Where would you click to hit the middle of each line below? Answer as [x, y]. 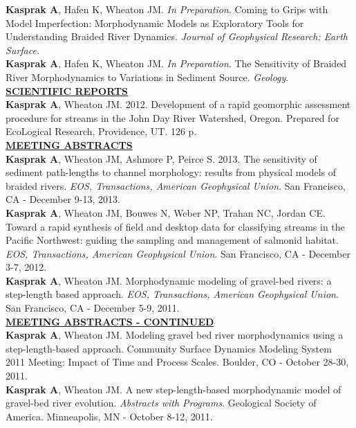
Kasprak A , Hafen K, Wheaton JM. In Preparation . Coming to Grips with [167, 9]
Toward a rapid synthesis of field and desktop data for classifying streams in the [175, 226]
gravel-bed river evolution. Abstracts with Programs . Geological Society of [161, 403]
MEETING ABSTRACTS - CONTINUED [110, 321]
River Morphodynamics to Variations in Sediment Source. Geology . [147, 77]
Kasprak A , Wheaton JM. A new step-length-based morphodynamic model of [174, 389]
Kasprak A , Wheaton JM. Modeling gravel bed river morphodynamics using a [175, 335]
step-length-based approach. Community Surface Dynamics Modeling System [169, 348]
